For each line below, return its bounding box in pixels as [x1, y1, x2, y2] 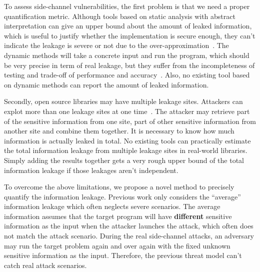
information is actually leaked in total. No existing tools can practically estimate [4, 135, 251, 145]
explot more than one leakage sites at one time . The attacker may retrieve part [4, 105, 250, 116]
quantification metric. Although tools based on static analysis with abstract [4, 10, 235, 21]
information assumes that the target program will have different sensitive [4, 210, 232, 221]
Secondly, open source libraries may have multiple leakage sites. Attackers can [4, 96, 243, 106]
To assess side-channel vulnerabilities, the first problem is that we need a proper [4, 1, 250, 11]
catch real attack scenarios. [4, 259, 87, 270]
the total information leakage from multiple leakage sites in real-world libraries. [4, 145, 247, 155]
